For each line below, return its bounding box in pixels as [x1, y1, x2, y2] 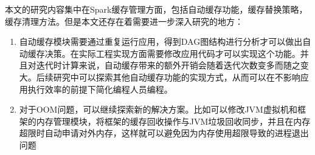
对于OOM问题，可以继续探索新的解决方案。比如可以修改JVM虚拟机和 [19, 103, 297, 116]
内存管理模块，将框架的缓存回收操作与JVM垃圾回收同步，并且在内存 [36, 114, 311, 127]
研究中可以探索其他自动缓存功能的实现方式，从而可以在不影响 [53, 70, 300, 83]
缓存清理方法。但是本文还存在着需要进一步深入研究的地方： [5, 15, 243, 27]
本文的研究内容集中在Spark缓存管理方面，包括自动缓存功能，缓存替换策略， [5, 3, 308, 15]
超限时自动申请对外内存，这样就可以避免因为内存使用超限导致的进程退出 [19, 127, 309, 139]
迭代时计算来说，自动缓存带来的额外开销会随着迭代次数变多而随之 [36, 59, 300, 71]
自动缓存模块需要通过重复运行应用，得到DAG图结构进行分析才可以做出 [19, 35, 303, 48]
